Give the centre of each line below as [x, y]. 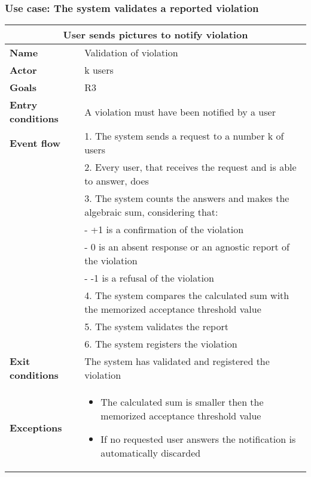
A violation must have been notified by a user [180, 111]
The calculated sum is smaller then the [182, 402]
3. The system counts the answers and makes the [187, 198]
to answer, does [117, 181]
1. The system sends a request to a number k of [184, 136]
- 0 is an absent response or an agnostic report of [187, 247]
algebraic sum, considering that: [151, 212]
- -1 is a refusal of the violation [149, 278]
